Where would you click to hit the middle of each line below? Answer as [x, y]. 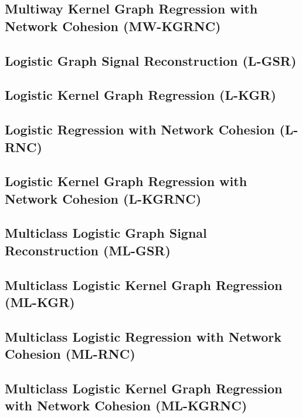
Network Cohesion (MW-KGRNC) [113, 26]
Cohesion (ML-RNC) [70, 354]
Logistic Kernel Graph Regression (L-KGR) [140, 95]
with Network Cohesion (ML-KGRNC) [126, 405]
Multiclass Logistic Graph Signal [106, 233]
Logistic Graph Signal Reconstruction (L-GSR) [151, 60]
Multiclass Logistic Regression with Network [143, 336]
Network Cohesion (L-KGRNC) [103, 198]
